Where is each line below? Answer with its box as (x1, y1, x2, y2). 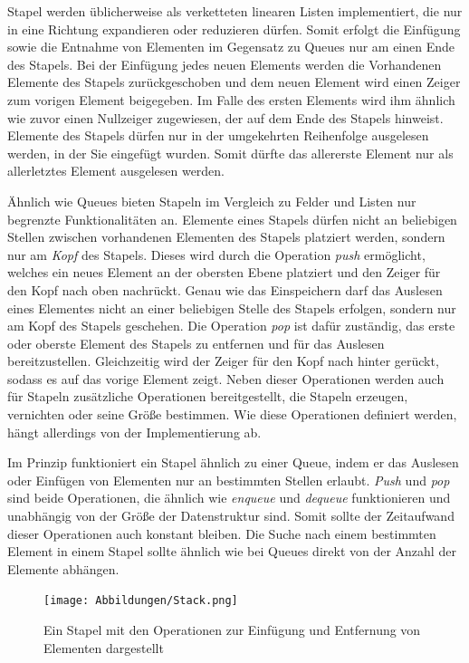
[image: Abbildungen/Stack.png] (43, 594, 238, 608)
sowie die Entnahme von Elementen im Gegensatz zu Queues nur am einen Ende (7, 37, 455, 56)
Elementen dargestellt (43, 638, 164, 657)
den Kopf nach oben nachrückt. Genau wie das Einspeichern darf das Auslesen (7, 280, 443, 299)
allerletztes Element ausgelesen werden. (7, 161, 225, 180)
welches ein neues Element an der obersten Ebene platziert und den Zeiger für (7, 263, 441, 282)
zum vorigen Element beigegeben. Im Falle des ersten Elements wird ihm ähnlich (7, 90, 455, 109)
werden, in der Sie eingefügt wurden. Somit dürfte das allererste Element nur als (7, 143, 454, 162)
